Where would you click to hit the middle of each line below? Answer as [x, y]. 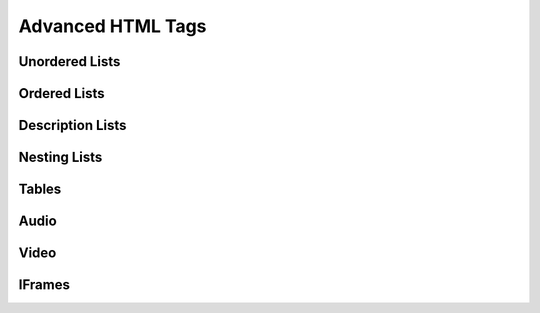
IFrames [44, 285]
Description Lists [72, 125]
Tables [40, 189]
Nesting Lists [60, 157]
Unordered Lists [69, 61]
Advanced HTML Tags [112, 26]
